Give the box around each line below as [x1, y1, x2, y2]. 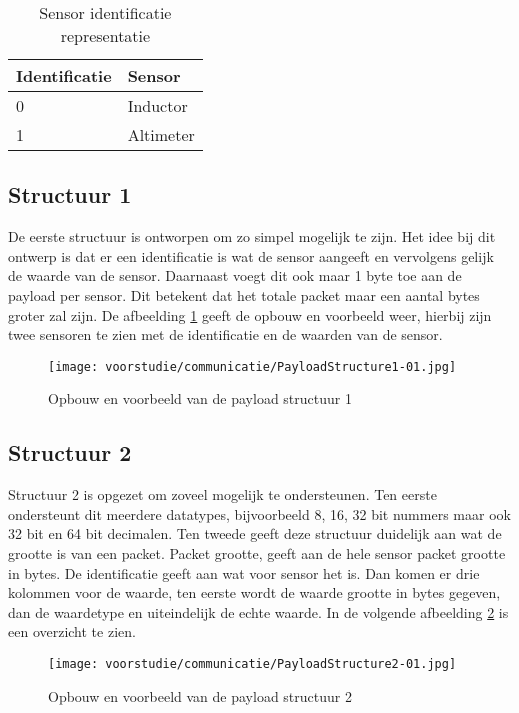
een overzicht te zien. [8, 621, 136, 642]
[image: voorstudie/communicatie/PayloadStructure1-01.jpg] [48, 359, 457, 374]
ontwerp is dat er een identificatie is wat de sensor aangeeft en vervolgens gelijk [8, 245, 494, 266]
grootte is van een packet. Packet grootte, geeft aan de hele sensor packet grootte [8, 543, 506, 563]
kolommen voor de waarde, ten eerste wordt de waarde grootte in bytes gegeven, [8, 582, 501, 603]
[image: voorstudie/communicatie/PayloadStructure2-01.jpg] [48, 656, 457, 671]
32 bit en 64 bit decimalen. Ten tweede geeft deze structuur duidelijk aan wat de [8, 523, 502, 544]
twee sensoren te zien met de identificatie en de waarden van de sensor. [8, 324, 443, 345]
